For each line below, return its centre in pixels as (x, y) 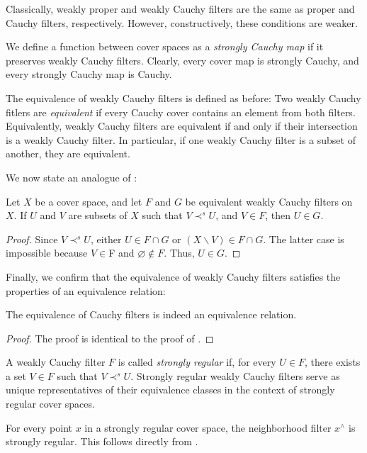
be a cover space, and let (89, 201)
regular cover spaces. (50, 404)
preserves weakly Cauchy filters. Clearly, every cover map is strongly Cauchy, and (182, 60)
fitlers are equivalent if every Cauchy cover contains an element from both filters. (181, 112)
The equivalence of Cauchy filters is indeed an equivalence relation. (151, 314)
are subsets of (98, 215)
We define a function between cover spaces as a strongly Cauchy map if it (165, 46)
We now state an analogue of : (72, 177)
